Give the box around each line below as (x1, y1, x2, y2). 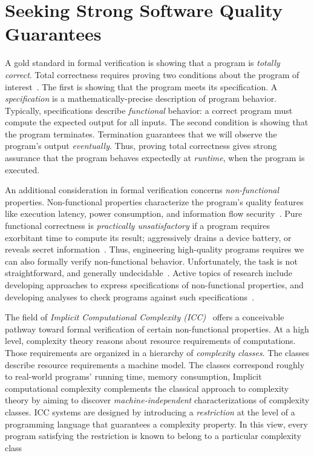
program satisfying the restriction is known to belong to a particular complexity (5, 429, 301, 442)
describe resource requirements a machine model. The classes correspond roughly (5, 358, 305, 371)
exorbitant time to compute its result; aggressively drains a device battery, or (5, 231, 292, 243)
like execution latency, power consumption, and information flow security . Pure (5, 207, 303, 220)
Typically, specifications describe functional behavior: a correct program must (5, 104, 293, 116)
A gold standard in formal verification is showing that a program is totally (5, 56, 280, 69)
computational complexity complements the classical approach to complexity (5, 382, 289, 394)
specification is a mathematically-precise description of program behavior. (5, 92, 277, 105)
